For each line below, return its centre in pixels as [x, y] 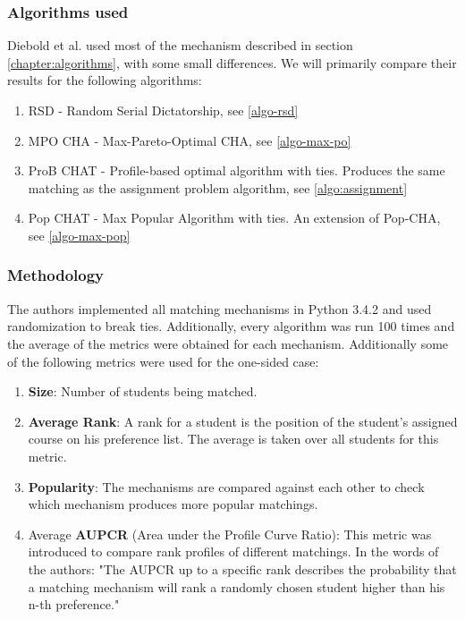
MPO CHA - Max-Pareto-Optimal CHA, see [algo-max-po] [190, 140]
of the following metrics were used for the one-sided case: [163, 361]
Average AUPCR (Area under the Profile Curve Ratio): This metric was [230, 534]
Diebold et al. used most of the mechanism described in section [180, 45]
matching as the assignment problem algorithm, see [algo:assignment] [218, 187]
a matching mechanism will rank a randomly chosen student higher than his [237, 586]
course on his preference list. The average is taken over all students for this [233, 439]
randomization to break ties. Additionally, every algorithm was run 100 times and [231, 326]
